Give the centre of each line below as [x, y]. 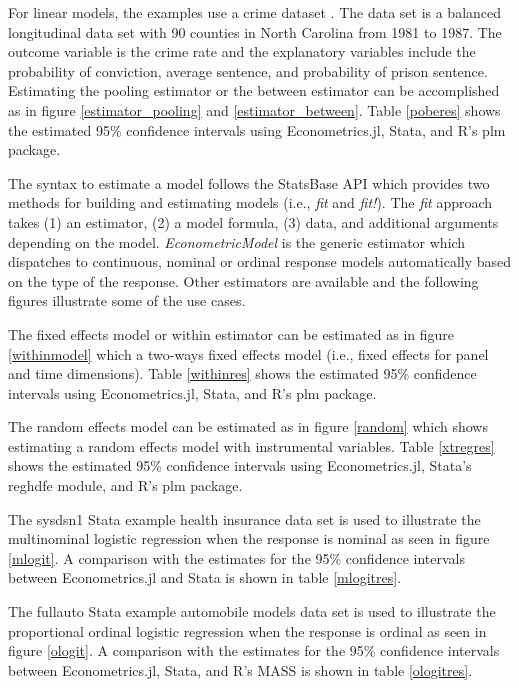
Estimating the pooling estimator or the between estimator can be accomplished [254, 90]
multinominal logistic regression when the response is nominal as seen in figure [249, 538]
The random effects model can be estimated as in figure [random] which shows [248, 426]
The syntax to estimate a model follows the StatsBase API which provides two [249, 182]
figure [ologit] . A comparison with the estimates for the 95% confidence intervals [254, 650]
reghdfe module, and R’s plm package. [125, 485]
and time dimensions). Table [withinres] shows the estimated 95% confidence [242, 373]
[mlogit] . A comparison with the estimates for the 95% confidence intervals [236, 557]
